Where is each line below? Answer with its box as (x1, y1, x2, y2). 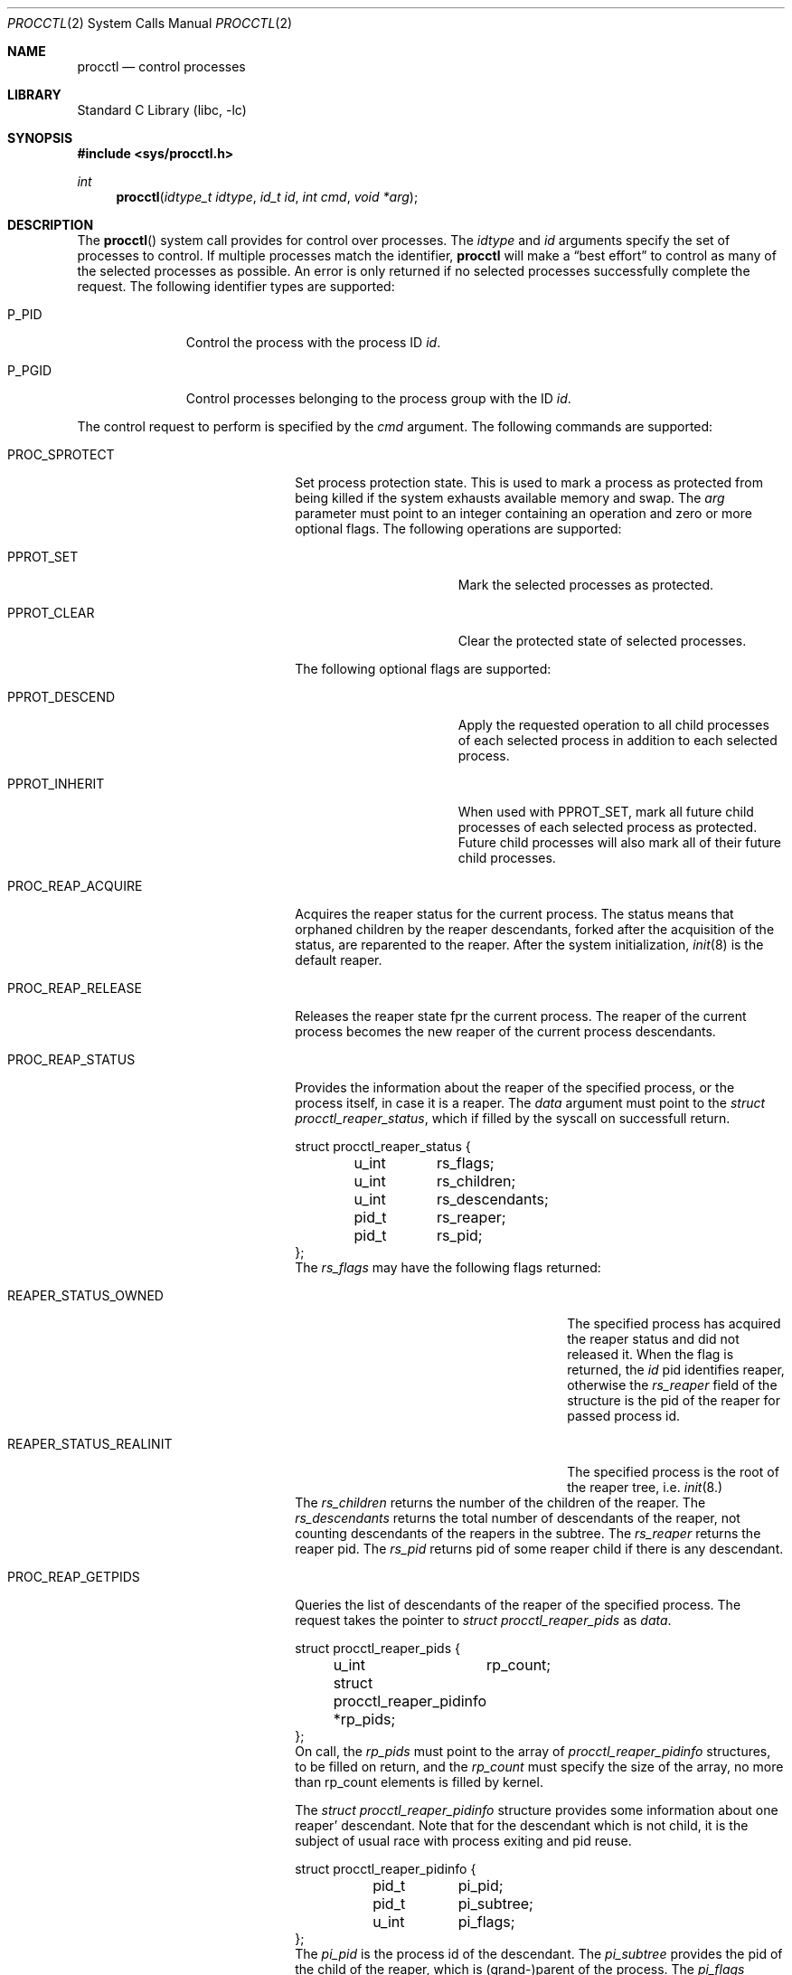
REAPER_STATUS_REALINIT (7, 1436, 173, 1451)
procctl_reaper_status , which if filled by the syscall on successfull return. (295, 1110, 731, 1126)
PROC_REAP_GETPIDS (7, 1569, 140, 1584)
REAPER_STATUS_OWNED (7, 1288, 164, 1303)
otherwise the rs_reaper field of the (567, 1377, 778, 1393)
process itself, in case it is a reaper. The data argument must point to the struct (295, 1095, 766, 1110)
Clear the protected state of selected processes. (457, 633, 747, 648)
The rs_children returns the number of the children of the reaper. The (295, 1495, 706, 1510)
